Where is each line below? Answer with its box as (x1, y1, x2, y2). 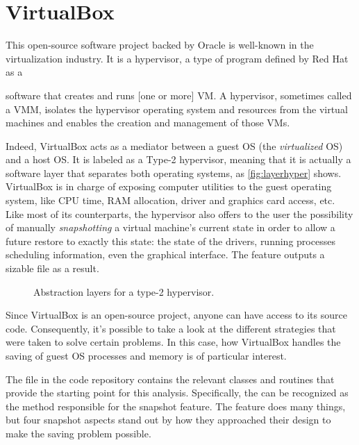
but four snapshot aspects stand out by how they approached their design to (6, 412, 331, 427)
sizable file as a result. (6, 261, 99, 276)
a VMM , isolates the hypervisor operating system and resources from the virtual (6, 101, 348, 116)
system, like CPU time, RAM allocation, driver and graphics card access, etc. (6, 193, 335, 208)
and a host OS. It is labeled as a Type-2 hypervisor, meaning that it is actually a (6, 152, 351, 167)
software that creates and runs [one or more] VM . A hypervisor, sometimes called (6, 87, 352, 102)
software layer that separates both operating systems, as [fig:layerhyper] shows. (6, 165, 342, 180)
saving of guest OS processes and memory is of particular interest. (6, 349, 287, 362)
